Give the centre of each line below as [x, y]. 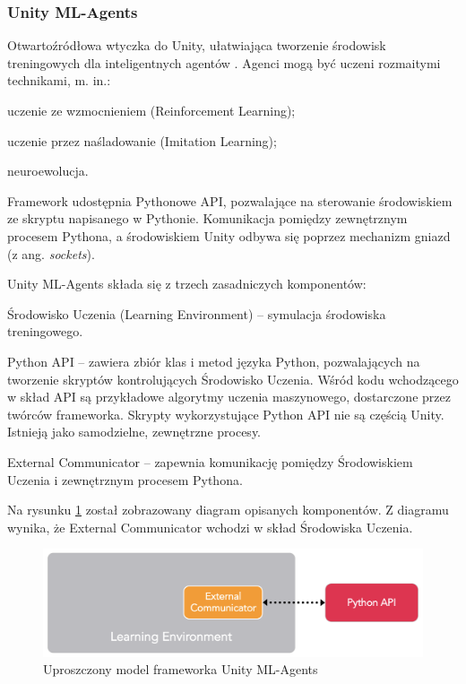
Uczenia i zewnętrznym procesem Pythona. [125, 479]
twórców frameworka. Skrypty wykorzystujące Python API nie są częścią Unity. [226, 414]
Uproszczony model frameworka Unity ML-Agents [181, 669]
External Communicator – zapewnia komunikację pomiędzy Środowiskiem [210, 461]
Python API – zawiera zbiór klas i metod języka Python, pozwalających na [214, 361]
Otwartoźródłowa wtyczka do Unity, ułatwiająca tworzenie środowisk [197, 45]
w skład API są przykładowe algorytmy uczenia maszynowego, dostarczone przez [229, 397]
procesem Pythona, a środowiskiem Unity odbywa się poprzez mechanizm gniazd [229, 235]
